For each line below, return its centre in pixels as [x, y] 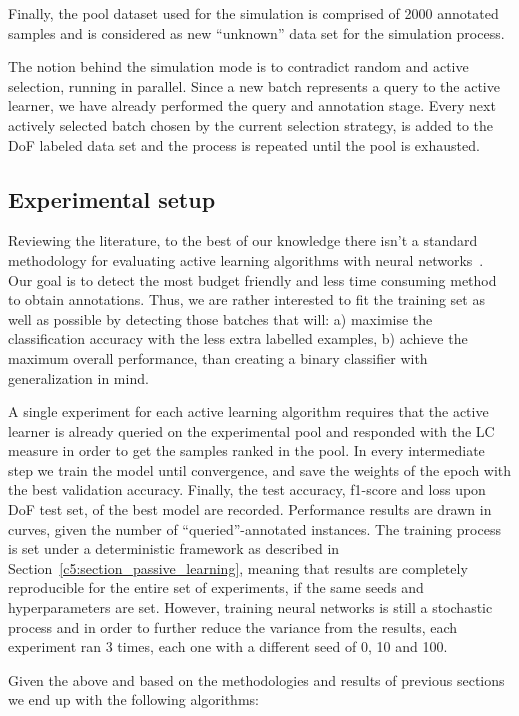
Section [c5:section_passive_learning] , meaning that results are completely [238, 567]
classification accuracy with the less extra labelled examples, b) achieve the [238, 338]
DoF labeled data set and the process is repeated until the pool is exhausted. [244, 144]
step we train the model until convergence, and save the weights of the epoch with [260, 469]
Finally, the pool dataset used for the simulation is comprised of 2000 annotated [253, 13]
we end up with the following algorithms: [133, 699]
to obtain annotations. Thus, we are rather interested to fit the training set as [246, 299]
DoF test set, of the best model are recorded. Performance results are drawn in [250, 509]
